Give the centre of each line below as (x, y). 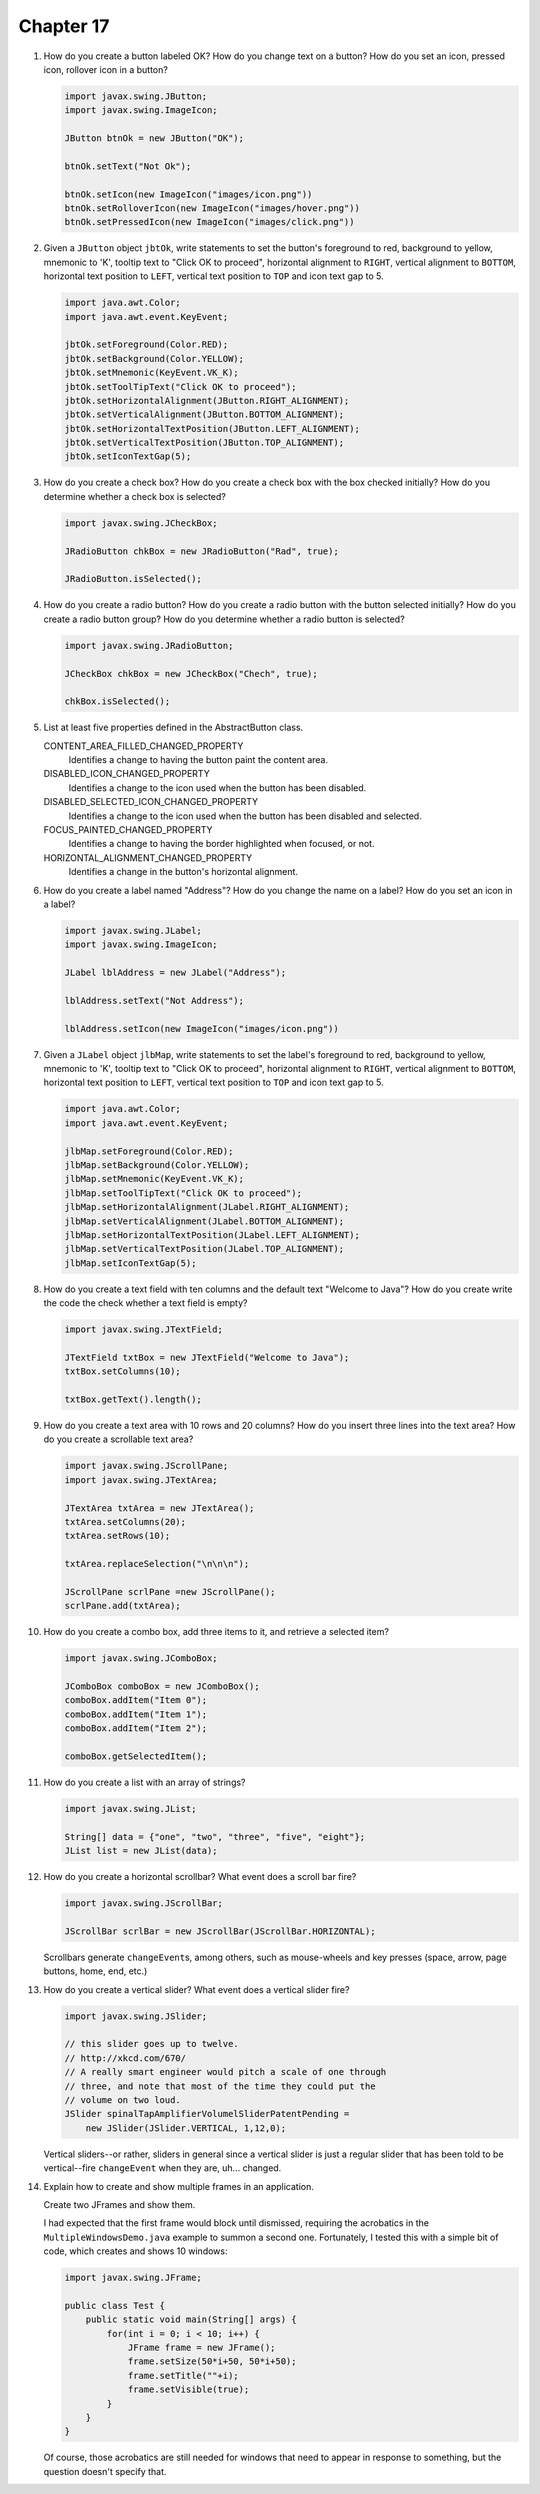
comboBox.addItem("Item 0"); (136, 1700)
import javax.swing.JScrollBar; (144, 1903)
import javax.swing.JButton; (136, 96)
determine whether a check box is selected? (135, 496)
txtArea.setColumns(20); (125, 1521)
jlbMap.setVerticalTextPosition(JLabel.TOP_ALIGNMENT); (204, 1249)
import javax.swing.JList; (130, 1809)
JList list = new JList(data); (141, 1851)
